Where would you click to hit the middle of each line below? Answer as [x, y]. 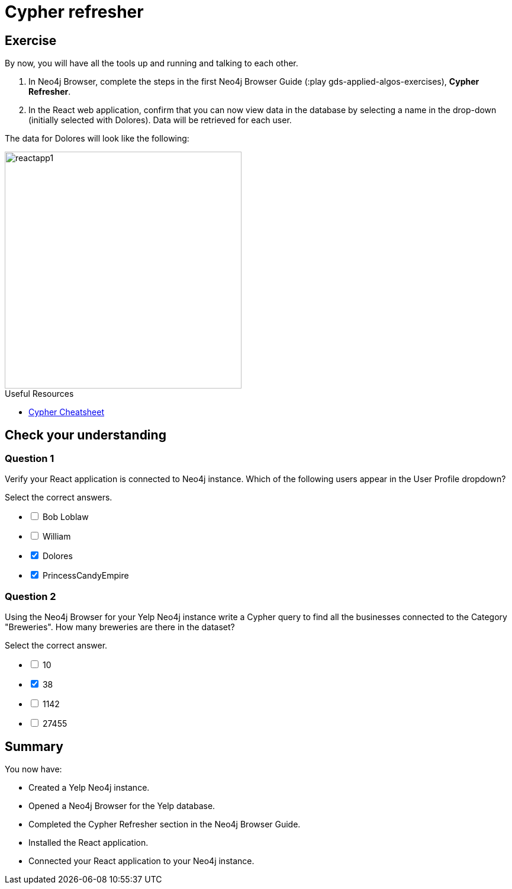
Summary [34, 746]
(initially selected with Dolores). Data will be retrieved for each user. [160, 120]
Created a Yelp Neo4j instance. [89, 787]
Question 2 [30, 596]
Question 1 [30, 459]
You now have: [33, 769]
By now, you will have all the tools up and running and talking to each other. [152, 63]
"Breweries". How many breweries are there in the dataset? [120, 627]
